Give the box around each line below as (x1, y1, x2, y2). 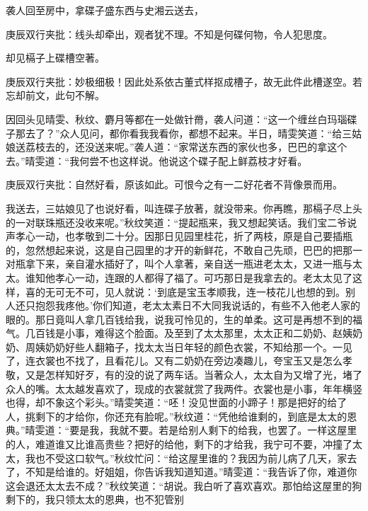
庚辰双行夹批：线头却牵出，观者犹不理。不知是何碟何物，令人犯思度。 (6, 26, 333, 41)
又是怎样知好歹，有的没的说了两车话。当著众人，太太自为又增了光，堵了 (25, 367, 362, 382)
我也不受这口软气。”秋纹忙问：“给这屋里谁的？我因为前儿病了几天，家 (25, 450, 347, 465)
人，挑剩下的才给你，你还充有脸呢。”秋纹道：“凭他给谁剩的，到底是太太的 (6, 408, 347, 423)
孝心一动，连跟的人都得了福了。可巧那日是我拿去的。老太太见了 (54, 270, 352, 285)
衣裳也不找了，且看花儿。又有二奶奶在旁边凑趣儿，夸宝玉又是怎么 (35, 353, 343, 368)
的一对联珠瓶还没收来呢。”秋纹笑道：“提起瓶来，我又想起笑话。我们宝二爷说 (6, 214, 357, 229)
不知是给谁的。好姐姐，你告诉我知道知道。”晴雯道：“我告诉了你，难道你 (25, 464, 357, 479)
